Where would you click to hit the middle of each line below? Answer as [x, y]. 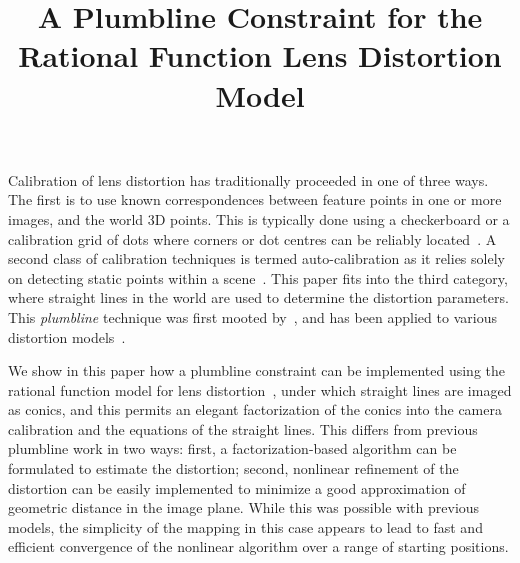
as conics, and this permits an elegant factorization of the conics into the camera [255, 409]
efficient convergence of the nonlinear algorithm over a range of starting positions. [258, 546]
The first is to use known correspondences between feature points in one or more [255, 199]
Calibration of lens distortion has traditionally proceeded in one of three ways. [248, 179]
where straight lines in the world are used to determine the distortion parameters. [258, 297]
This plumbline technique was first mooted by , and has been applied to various [252, 316]
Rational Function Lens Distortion [260, 55]
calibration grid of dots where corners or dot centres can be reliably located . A [252, 238]
